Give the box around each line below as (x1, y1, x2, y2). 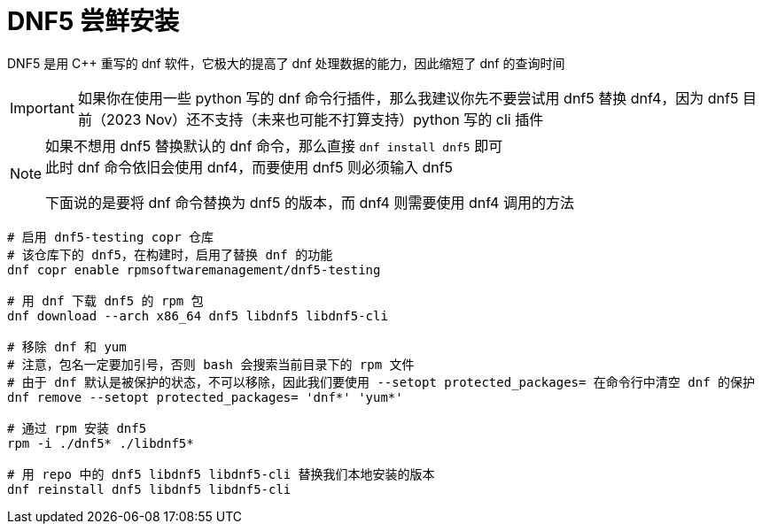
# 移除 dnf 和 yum (7, 339, 127, 354)
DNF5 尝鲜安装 (7, 6, 180, 36)
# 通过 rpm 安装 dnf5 (7, 420, 147, 435)
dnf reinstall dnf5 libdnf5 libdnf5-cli (7, 481, 292, 496)
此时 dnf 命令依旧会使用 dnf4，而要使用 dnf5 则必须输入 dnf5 (45, 158, 454, 176)
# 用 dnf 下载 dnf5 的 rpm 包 (7, 293, 204, 308)
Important (10, 98, 74, 117)
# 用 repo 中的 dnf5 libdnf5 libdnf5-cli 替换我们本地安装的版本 (7, 466, 435, 481)
